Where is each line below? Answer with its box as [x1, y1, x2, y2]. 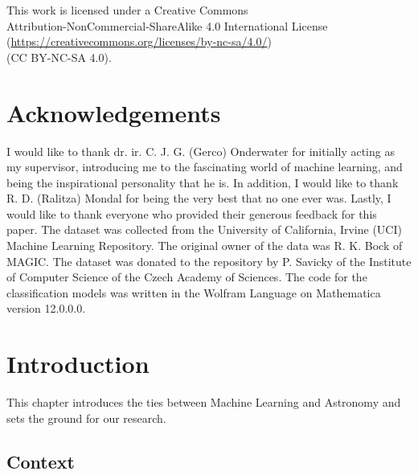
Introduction [6, 347, 150, 380]
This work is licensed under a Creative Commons [6, 2, 248, 18]
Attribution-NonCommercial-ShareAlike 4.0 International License [6, 17, 328, 34]
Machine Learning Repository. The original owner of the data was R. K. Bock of [6, 237, 403, 254]
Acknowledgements [6, 96, 221, 129]
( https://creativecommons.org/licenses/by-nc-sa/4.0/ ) [6, 33, 272, 50]
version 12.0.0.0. [6, 300, 86, 317]
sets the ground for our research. [6, 409, 166, 426]
